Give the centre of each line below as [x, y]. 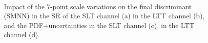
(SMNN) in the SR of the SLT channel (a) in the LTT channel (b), [104, 16]
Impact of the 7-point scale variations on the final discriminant [98, 6]
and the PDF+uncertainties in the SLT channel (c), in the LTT [99, 25]
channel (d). [22, 35]
